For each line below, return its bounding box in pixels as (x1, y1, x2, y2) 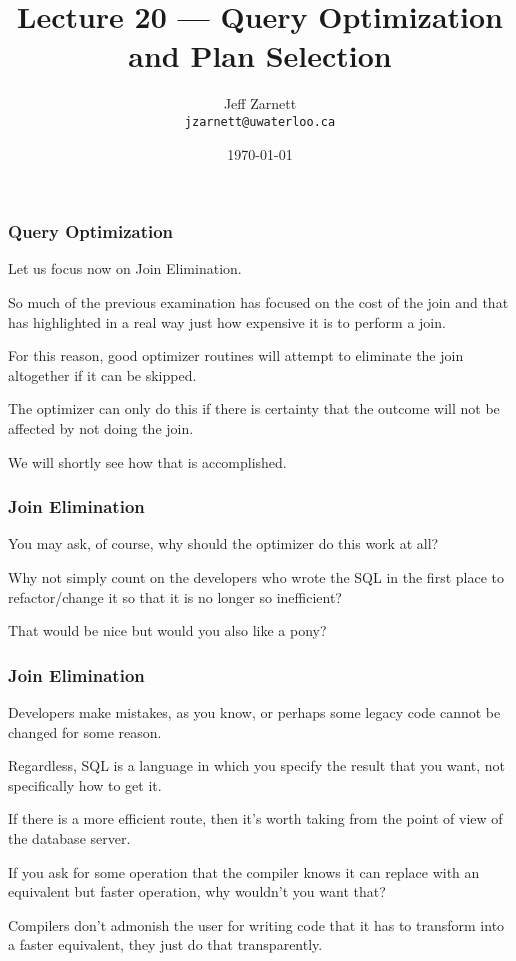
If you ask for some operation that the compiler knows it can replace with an (8, 861, 480, 882)
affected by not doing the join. (8, 418, 194, 439)
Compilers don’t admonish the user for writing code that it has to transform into (8, 914, 505, 935)
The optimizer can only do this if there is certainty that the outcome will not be (8, 398, 500, 419)
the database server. (8, 827, 131, 848)
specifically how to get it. (8, 774, 162, 795)
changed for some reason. (8, 721, 162, 742)
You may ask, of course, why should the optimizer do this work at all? (8, 533, 439, 554)
